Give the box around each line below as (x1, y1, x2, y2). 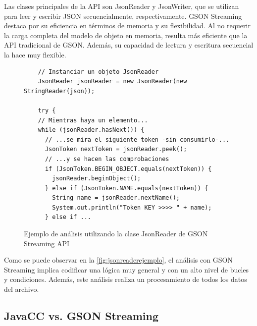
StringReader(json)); (24, 87, 95, 95)
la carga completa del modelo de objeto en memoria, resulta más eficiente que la (4, 30, 248, 40)
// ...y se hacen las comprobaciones (45, 155, 169, 163)
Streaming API (24, 238, 70, 248)
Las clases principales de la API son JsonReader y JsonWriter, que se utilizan (4, 1, 239, 11)
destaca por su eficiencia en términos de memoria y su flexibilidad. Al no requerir (4, 20, 251, 31)
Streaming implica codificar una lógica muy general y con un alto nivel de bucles (4, 264, 249, 274)
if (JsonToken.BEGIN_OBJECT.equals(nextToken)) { (45, 165, 212, 172)
